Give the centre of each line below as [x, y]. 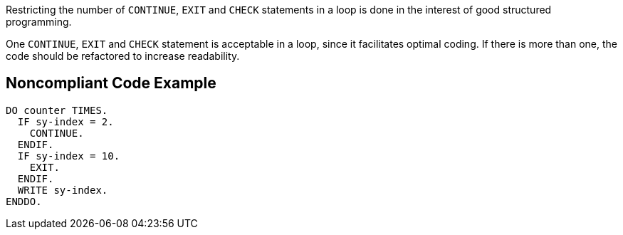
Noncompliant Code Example [111, 83]
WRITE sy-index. [63, 190]
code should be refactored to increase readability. [123, 56]
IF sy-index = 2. [66, 121]
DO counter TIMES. [57, 110]
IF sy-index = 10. [69, 156]
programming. [39, 22]
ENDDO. [24, 201]
